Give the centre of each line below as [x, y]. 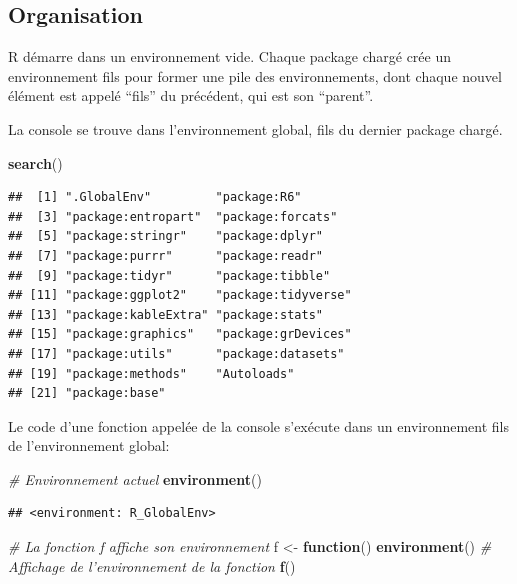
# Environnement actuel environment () [135, 478]
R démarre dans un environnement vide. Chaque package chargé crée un [230, 56]
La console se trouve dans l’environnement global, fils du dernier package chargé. [255, 128]
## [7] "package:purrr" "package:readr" [165, 255]
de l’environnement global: [89, 445]
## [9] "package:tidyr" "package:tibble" [169, 275]
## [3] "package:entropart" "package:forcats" [173, 216]
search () [35, 162]
